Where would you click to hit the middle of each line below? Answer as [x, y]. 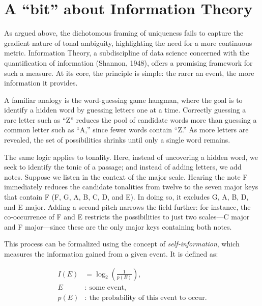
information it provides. [41, 83]
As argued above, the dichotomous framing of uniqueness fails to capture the [124, 33]
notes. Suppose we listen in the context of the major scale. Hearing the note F [126, 176]
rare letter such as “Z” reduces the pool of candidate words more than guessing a [130, 119]
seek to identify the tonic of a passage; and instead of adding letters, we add [123, 167]
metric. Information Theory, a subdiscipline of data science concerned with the [127, 53]
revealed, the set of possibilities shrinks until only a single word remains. [117, 140]
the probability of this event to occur [147, 298]
